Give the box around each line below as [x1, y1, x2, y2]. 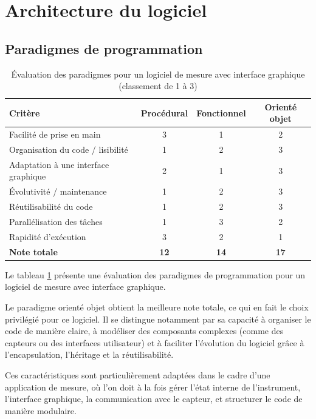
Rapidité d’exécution [9, 230, 86, 243]
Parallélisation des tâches [9, 215, 103, 228]
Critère [9, 106, 40, 119]
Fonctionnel [196, 106, 246, 119]
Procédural [140, 106, 188, 119]
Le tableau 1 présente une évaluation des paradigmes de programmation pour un [5, 268, 306, 281]
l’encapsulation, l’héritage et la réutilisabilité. [5, 348, 174, 361]
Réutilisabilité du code [9, 200, 93, 213]
